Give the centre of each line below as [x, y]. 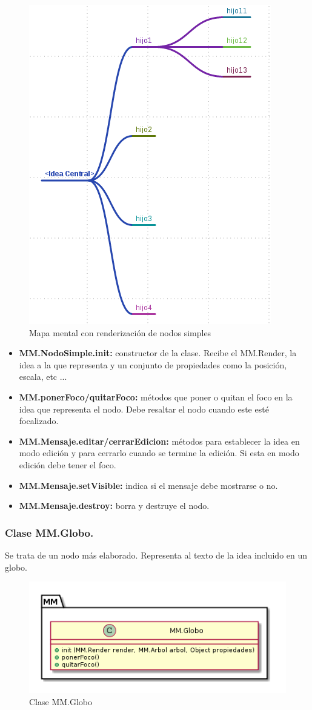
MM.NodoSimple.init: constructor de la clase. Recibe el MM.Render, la [158, 353]
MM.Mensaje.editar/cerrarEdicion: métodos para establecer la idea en [159, 441]
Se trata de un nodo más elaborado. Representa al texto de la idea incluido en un [156, 555]
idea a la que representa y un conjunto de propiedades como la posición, [153, 364]
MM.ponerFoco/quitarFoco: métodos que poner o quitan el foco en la [156, 396]
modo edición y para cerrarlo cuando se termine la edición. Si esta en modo [159, 453]
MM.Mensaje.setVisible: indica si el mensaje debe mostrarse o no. [148, 485]
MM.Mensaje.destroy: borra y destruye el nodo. [114, 506]
